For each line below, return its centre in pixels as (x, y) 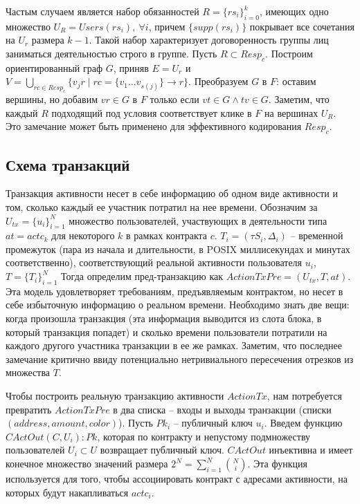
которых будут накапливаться (67, 492)
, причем (167, 26)
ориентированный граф (54, 67)
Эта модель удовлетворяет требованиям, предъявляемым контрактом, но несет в (174, 291)
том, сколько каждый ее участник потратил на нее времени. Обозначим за (162, 206)
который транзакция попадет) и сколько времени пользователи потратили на (166, 332)
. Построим (289, 53)
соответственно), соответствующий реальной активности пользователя (154, 262)
